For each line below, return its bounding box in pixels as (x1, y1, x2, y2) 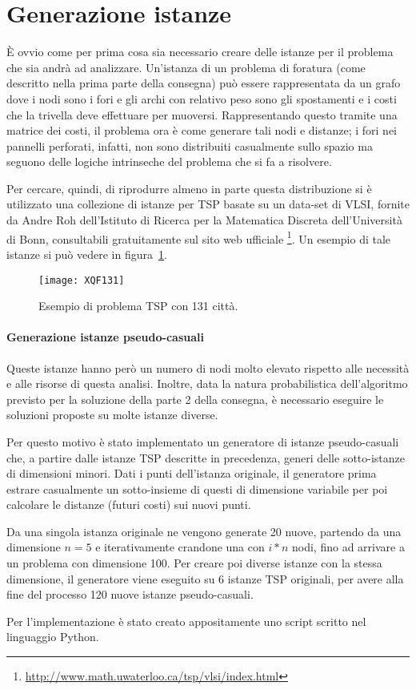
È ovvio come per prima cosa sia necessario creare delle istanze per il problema (6, 43, 394, 60)
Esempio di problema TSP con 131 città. (38, 297, 238, 314)
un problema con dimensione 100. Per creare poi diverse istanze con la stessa (6, 555, 382, 571)
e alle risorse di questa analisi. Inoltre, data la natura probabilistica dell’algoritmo (6, 375, 408, 392)
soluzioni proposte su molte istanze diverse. (6, 406, 218, 423)
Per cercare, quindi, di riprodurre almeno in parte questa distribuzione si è (6, 180, 372, 196)
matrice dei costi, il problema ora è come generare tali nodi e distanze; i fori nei (6, 122, 398, 139)
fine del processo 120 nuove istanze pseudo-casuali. (6, 586, 254, 603)
